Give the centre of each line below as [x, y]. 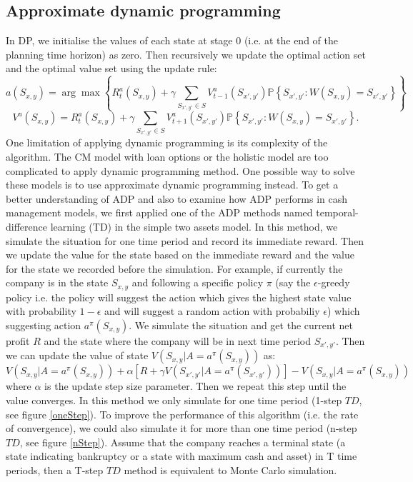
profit [18, 340]
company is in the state [57, 282]
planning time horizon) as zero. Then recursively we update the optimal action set [186, 54]
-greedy [334, 282]
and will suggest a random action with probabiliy [212, 311]
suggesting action [44, 325]
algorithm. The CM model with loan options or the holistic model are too [167, 156]
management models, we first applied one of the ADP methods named [159, 212]
